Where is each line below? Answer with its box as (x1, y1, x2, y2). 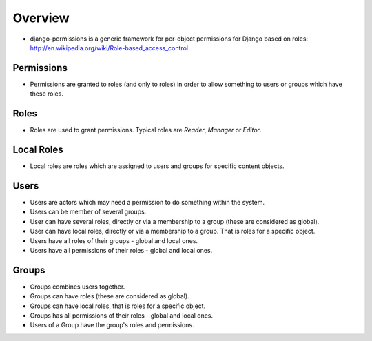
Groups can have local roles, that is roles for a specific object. (30, 302, 206, 310)
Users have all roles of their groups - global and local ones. (30, 236, 198, 245)
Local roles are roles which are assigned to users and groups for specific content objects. (30, 162, 285, 170)
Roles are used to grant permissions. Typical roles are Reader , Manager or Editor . (30, 126, 262, 134)
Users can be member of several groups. (30, 207, 147, 216)
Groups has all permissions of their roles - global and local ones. (30, 311, 214, 320)
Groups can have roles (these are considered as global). (30, 292, 189, 300)
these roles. (30, 90, 63, 98)
